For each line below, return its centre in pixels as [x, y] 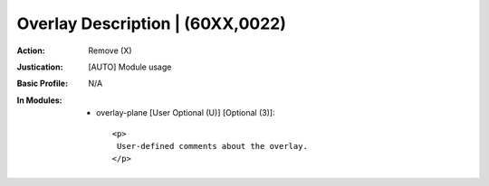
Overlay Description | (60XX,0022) [152, 23]
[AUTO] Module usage [130, 67]
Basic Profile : [42, 84]
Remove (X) [110, 51]
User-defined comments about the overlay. [212, 146]
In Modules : [39, 100]
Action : [31, 51]
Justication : [40, 67]
